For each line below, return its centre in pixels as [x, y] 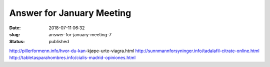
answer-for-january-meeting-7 [80, 34]
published [59, 42]
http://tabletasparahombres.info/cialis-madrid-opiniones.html [72, 58]
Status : [17, 42]
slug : [14, 34]
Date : [15, 28]
